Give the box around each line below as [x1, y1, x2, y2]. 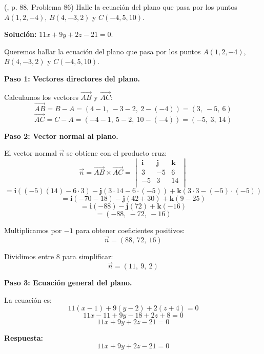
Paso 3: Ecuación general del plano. [4, 277, 132, 287]
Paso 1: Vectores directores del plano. [4, 73, 140, 84]
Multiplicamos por [4, 225, 62, 236]
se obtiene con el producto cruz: [67, 148, 167, 158]
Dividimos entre [4, 251, 54, 262]
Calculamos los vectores [4, 91, 78, 102]
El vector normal [4, 148, 57, 158]
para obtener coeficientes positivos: [75, 225, 185, 236]
